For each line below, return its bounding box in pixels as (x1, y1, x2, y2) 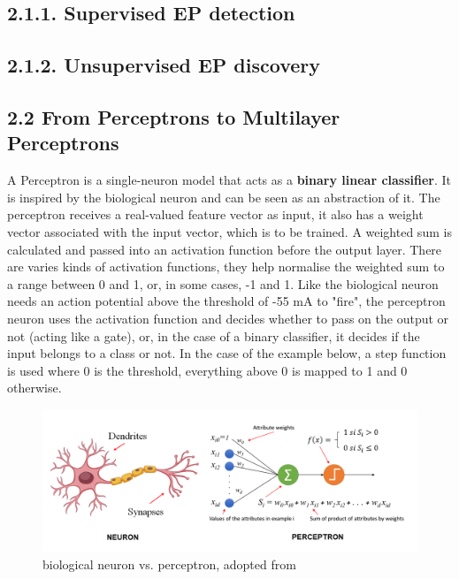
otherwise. (7, 378, 62, 397)
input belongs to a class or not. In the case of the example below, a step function (7, 344, 447, 362)
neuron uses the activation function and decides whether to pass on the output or (7, 309, 449, 327)
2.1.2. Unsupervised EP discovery (7, 51, 320, 79)
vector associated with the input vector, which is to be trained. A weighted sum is (7, 222, 452, 240)
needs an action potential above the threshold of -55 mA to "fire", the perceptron (7, 292, 446, 310)
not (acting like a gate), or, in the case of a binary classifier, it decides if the (7, 326, 420, 345)
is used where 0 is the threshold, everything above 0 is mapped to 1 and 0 (7, 361, 408, 379)
